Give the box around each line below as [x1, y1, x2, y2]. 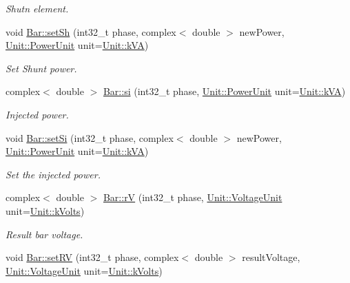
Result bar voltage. [6, 227, 83, 241]
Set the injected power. [6, 167, 101, 181]
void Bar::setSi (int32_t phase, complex [6, 130, 174, 145]
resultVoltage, [242, 250, 300, 264]
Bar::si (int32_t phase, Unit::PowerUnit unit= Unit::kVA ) [103, 84, 346, 98]
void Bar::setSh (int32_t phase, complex [6, 24, 176, 39]
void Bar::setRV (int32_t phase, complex [6, 250, 179, 264]
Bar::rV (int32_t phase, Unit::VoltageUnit [103, 190, 282, 205]
